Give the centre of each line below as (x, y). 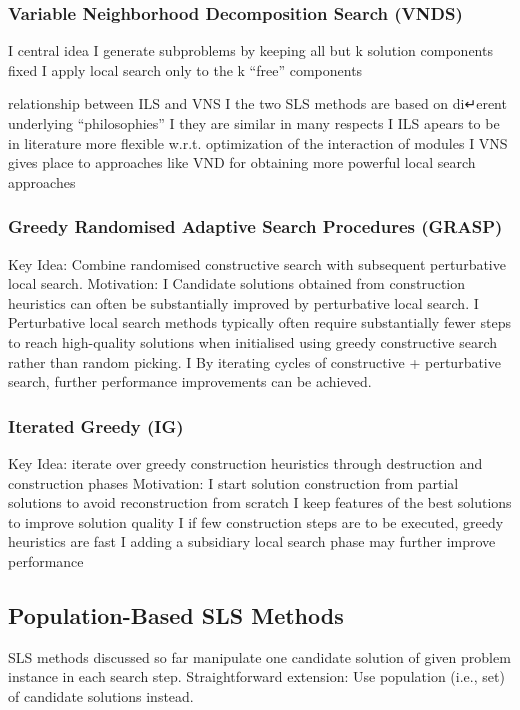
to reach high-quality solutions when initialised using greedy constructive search (253, 341)
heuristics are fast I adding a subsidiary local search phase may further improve (252, 541)
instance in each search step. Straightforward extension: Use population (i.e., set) (256, 676)
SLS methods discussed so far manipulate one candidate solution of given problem (259, 656)
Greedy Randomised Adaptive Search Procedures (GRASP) (255, 226)
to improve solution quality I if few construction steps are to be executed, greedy (256, 521)
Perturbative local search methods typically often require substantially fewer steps (259, 322)
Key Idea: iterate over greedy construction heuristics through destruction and (245, 462)
